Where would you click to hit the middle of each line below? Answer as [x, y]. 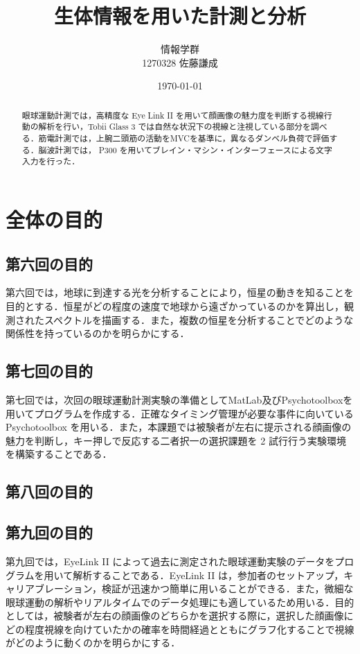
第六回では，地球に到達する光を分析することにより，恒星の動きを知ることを [180, 292]
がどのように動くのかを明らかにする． [93, 643]
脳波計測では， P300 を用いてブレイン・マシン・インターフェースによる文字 [185, 149]
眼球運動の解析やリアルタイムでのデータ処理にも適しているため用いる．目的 [180, 602]
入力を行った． [51, 161]
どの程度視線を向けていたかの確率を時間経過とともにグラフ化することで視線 [180, 629]
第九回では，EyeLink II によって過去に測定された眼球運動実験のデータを [170, 561]
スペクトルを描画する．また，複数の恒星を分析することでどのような [199, 319]
